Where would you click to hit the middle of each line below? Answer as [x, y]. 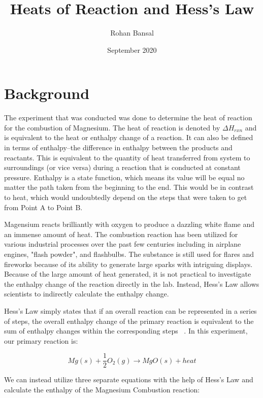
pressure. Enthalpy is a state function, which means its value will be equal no [124, 177]
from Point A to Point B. [43, 207]
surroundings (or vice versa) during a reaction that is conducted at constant [122, 167]
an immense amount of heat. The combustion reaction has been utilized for [121, 234]
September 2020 [132, 49]
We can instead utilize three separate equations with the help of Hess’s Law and [129, 379]
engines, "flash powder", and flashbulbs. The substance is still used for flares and [129, 254]
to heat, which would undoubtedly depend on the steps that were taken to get [126, 197]
